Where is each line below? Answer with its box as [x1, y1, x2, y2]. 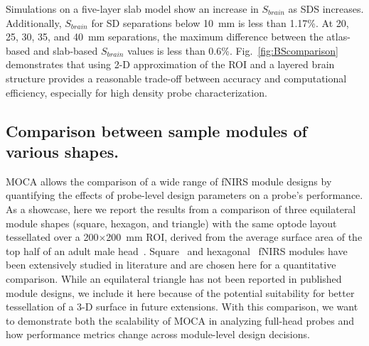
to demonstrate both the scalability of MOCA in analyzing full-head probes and [6, 313, 354, 328]
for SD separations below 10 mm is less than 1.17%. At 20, [91, 15, 349, 30]
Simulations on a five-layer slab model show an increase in [6, 1, 259, 16]
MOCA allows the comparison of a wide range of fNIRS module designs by [6, 173, 332, 188]
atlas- [326, 29, 351, 44]
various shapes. [6, 140, 119, 162]
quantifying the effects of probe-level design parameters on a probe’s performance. [6, 188, 363, 202]
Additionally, [6, 15, 62, 30]
